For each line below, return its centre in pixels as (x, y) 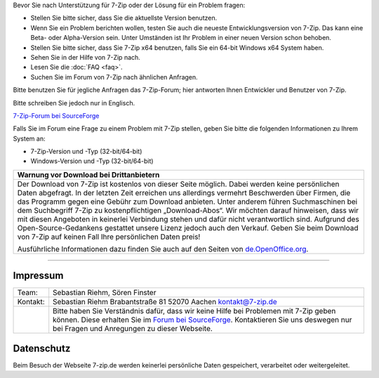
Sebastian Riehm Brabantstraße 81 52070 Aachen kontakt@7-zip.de (165, 302)
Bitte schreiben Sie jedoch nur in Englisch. (74, 103)
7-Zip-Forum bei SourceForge (56, 115)
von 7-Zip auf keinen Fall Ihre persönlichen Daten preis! (109, 237)
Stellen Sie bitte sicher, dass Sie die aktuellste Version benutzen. (124, 18)
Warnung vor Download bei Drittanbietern (88, 174)
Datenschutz (42, 348)
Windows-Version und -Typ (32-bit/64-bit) (92, 161)
